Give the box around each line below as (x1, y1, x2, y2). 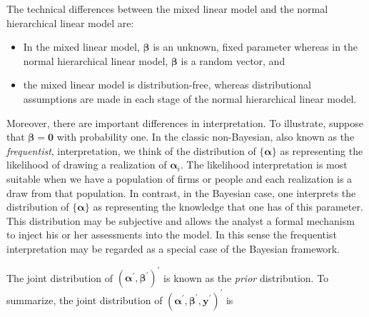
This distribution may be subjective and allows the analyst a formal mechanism (6, 213, 355, 228)
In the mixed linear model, (23, 39, 140, 54)
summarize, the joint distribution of (6, 292, 163, 307)
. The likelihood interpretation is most (180, 157, 348, 172)
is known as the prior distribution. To (163, 270, 329, 284)
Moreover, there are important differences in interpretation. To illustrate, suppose (6, 115, 364, 130)
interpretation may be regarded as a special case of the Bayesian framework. (6, 241, 340, 256)
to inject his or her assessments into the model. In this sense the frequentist (6, 227, 337, 242)
